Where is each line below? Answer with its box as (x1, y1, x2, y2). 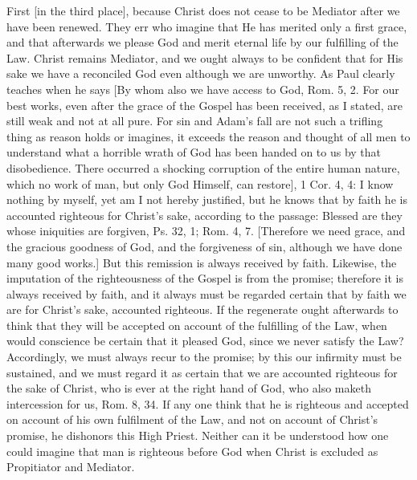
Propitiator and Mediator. (6, 458, 135, 475)
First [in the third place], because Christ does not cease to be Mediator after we (6, 2, 400, 18)
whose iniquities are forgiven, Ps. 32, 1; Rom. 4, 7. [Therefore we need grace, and (6, 222, 406, 239)
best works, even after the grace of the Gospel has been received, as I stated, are (6, 96, 403, 113)
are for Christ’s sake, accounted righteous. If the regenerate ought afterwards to (6, 301, 399, 318)
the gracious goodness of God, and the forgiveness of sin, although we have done (6, 238, 403, 254)
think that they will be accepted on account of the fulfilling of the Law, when (6, 316, 387, 333)
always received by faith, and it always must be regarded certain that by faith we (6, 285, 407, 302)
